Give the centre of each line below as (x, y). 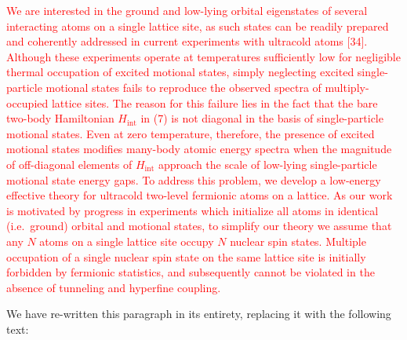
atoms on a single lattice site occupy (127, 241)
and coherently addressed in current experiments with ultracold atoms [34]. (187, 41)
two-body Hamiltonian (60, 118)
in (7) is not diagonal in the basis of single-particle (262, 118)
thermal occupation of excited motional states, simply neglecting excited (180, 72)
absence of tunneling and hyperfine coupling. (114, 287)
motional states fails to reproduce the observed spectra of (184, 87)
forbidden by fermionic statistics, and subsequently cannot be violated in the (191, 272)
